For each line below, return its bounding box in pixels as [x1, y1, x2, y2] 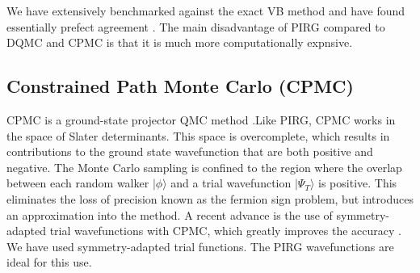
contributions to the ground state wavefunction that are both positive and [6, 143, 373, 160]
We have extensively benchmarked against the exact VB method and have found [6, 2, 405, 19]
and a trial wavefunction [170, 174, 292, 191]
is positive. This [318, 174, 397, 191]
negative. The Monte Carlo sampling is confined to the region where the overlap [6, 158, 402, 175]
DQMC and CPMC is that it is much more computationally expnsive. [6, 34, 353, 51]
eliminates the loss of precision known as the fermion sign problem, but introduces [6, 190, 414, 207]
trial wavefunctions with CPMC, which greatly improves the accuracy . [49, 222, 401, 239]
